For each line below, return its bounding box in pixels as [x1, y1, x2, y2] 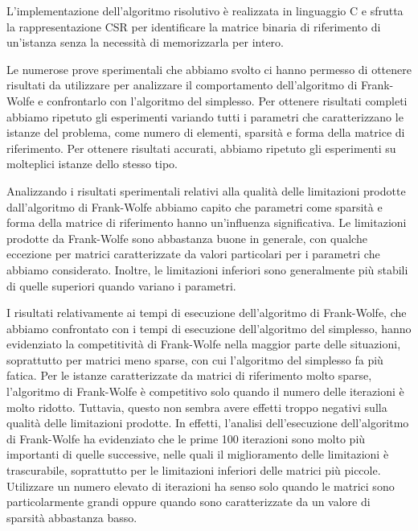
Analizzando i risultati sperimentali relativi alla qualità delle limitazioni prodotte [6, 182, 406, 199]
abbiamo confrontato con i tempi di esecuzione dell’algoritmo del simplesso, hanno [6, 319, 412, 336]
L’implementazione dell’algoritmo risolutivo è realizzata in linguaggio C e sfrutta [6, 2, 404, 19]
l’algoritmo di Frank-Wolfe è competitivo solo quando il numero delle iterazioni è [6, 383, 404, 400]
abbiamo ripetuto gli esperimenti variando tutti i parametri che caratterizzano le [6, 108, 404, 125]
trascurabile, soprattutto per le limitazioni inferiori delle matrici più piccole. [6, 462, 381, 479]
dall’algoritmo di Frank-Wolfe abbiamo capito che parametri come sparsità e [6, 198, 383, 215]
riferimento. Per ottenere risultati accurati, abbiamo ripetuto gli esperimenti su [6, 139, 396, 156]
